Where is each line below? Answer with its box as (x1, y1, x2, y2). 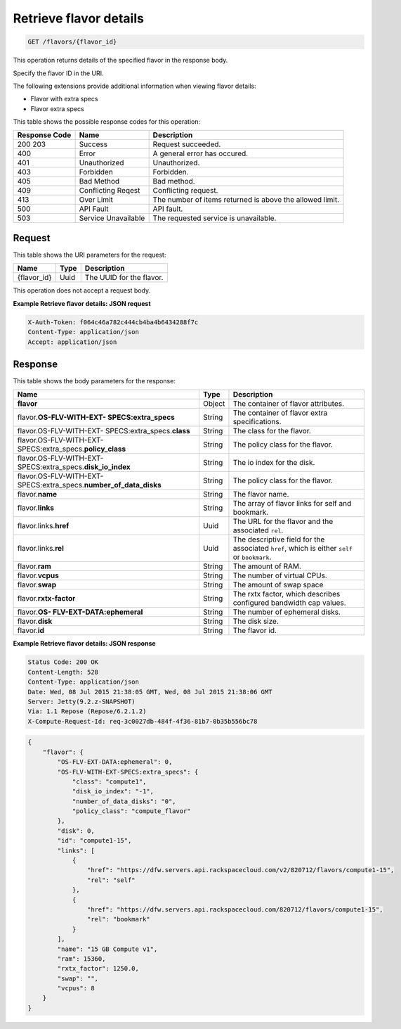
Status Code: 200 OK (27, 658, 98, 666)
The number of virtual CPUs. (232, 570, 328, 580)
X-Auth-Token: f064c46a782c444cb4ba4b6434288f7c (27, 318, 199, 326)
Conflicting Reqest (79, 186, 140, 196)
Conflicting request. (152, 186, 218, 196)
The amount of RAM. (232, 561, 302, 571)
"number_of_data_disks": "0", (72, 797, 176, 805)
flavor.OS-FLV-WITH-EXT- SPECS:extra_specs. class (17, 426, 191, 436)
